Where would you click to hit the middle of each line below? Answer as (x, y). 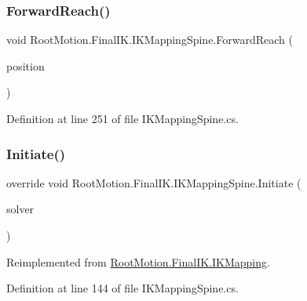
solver (20, 209)
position (26, 65)
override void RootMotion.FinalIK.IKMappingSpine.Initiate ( (154, 182)
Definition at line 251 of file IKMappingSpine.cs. (122, 118)
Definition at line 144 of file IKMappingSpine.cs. (122, 288)
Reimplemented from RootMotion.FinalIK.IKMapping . (138, 261)
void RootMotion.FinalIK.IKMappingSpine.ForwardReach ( (150, 40)
